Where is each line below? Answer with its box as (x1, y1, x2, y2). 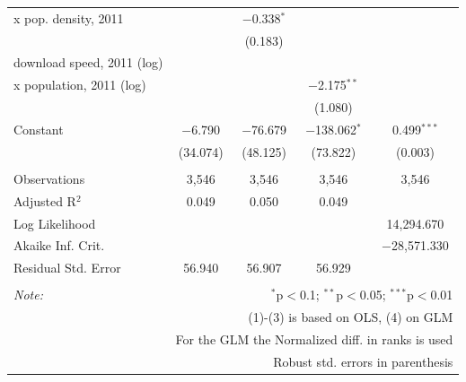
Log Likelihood (13, 213, 96, 232)
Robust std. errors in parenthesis (273, 352, 453, 370)
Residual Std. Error (13, 258, 121, 277)
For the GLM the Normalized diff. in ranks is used (175, 330, 453, 349)
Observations (13, 169, 85, 187)
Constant (13, 119, 64, 138)
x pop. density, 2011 (13, 8, 124, 27)
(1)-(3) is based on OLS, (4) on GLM (248, 308, 453, 326)
